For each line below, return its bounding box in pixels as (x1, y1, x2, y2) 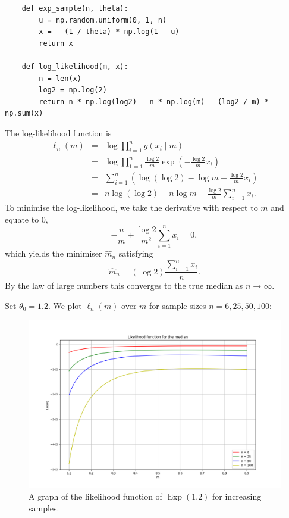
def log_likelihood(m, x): (21, 62, 128, 71)
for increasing (212, 490, 262, 503)
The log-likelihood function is (5, 126, 112, 139)
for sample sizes (149, 299, 206, 311)
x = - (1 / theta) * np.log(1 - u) (39, 27, 180, 36)
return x (39, 39, 73, 48)
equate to (5, 213, 39, 225)
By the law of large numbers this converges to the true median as (5, 279, 243, 292)
